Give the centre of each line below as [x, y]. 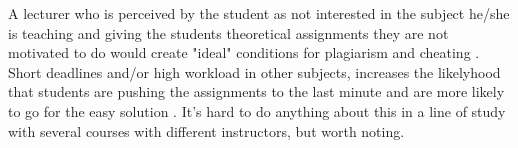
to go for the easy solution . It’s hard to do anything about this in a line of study [257, 110]
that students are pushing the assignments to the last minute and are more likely [256, 91]
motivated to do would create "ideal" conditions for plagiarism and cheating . [244, 52]
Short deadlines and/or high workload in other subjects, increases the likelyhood [254, 71]
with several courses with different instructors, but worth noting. [206, 130]
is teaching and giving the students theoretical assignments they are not [228, 32]
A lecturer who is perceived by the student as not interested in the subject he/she [259, 13]
